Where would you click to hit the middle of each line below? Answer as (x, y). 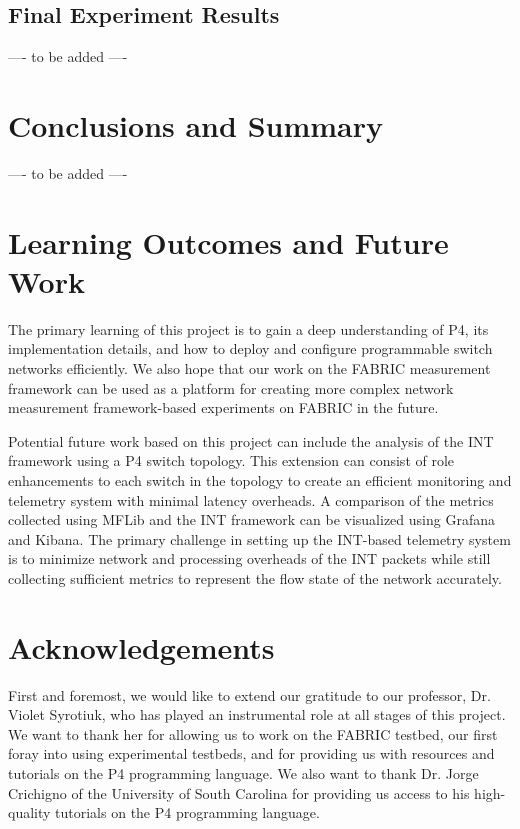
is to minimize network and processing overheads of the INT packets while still (249, 558)
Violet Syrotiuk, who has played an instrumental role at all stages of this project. (257, 714)
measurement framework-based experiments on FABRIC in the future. (223, 407)
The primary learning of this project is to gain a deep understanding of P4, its (248, 328)
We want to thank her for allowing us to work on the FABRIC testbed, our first (253, 733)
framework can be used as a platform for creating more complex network (231, 387)
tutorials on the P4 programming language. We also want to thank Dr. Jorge (243, 773)
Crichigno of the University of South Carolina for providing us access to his (239, 792)
